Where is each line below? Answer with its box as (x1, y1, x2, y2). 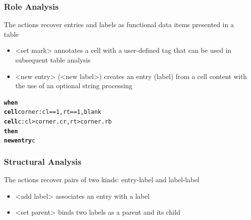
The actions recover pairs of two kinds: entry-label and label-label (4, 174, 200, 185)
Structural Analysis (4, 155, 82, 167)
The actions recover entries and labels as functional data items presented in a (4, 19, 234, 30)
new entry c (4, 137, 35, 144)
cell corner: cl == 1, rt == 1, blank (4, 109, 101, 116)
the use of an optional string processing (15, 80, 133, 91)
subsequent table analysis (15, 55, 91, 64)
